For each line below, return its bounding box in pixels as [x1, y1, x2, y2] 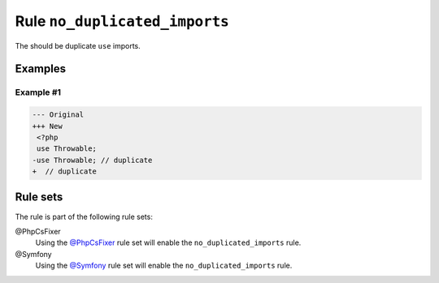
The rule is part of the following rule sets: [15, 212, 154, 221]
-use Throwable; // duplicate [32, 155, 153, 165]
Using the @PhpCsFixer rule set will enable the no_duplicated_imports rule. [35, 238, 302, 247]
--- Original [32, 110, 85, 119]
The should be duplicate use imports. [15, 41, 141, 50]
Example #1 [15, 87, 61, 98]
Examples [15, 62, 67, 76]
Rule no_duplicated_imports [15, 12, 229, 30]
